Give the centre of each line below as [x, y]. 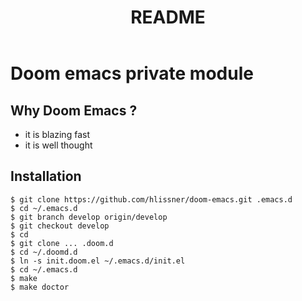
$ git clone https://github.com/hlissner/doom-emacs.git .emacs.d [151, 199]
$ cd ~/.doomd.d [44, 252]
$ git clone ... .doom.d [62, 243]
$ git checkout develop [60, 226]
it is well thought [58, 145]
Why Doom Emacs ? [74, 110]
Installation [46, 176]
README [168, 17]
